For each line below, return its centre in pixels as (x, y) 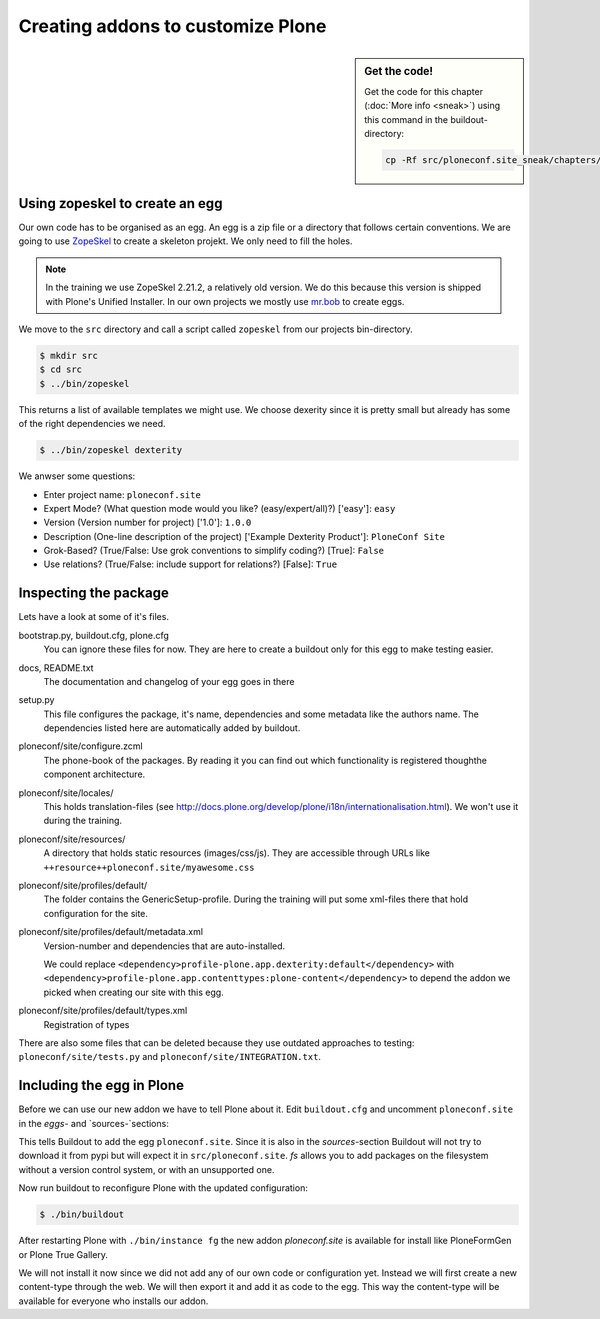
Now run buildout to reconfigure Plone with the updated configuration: (163, 1188)
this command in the (406, 119)
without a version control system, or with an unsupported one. (146, 1169)
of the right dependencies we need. (92, 424)
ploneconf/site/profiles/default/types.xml (103, 1011)
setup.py (36, 700)
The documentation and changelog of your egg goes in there (169, 681)
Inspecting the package (93, 593)
